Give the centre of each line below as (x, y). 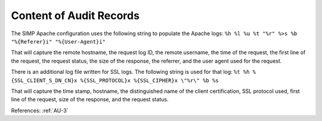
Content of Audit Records (75, 15)
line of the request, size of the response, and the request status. (90, 100)
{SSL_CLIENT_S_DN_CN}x (44, 80)
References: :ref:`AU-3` (40, 110)
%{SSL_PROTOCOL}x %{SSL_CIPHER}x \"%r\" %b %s (149, 80)
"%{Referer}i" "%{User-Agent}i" (58, 41)
